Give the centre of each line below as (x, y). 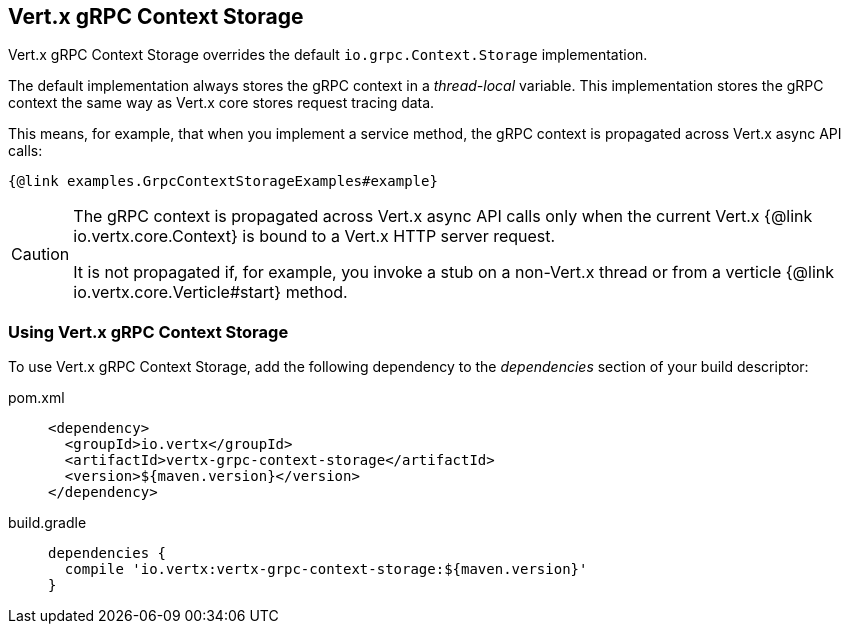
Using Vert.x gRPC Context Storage (148, 331)
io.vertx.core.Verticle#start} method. (210, 292)
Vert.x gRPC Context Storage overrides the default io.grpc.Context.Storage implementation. (328, 55)
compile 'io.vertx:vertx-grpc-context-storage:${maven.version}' (326, 569)
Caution (40, 254)
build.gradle (47, 523)
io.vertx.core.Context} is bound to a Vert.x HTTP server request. (314, 236)
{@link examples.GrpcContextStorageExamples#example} (223, 181)
